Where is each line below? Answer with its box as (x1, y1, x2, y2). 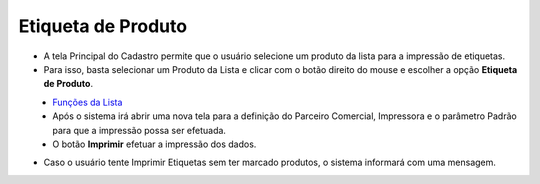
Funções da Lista (52, 96, 123, 108)
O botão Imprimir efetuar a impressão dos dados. (52, 138, 257, 150)
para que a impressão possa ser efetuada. (52, 124, 227, 136)
